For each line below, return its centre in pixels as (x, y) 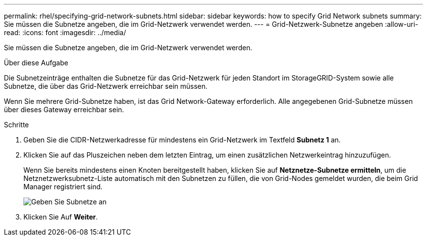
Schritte (17, 125)
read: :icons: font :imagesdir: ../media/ (65, 32)
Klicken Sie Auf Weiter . (61, 217)
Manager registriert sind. (63, 187)
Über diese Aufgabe (36, 63)
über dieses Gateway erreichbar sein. (64, 110)
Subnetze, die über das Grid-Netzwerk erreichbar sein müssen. (106, 86)
